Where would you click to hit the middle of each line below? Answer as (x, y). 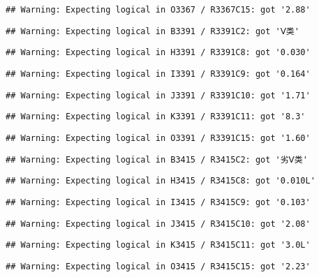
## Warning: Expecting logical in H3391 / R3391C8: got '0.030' (158, 53)
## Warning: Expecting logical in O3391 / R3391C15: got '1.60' (158, 138)
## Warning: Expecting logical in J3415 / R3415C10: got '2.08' (158, 224)
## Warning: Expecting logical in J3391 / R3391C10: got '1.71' (158, 95)
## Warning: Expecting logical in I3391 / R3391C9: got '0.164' (158, 74)
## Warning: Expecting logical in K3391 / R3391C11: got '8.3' (156, 117)
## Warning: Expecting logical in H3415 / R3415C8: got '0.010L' (161, 181)
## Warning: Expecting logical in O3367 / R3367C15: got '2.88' (158, 10)
